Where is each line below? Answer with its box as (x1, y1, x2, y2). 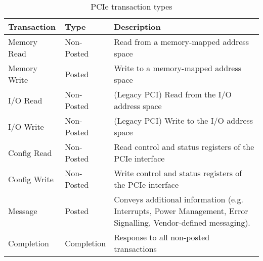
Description (114, 21, 161, 32)
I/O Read (8, 94, 42, 106)
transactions (114, 243, 157, 254)
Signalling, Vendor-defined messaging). (114, 217, 250, 228)
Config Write (8, 173, 54, 185)
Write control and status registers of (114, 167, 242, 179)
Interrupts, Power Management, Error (114, 205, 248, 217)
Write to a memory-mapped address (114, 62, 242, 74)
